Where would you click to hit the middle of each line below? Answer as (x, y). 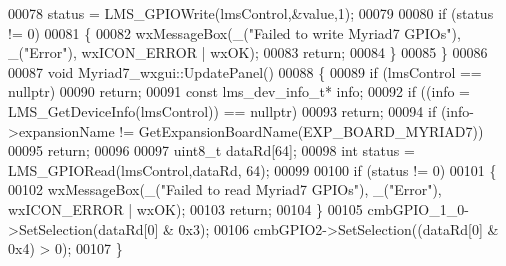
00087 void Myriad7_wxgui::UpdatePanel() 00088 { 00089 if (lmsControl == (245, 71)
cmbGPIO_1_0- (418, 208)
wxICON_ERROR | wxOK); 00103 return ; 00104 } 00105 (185, 208)
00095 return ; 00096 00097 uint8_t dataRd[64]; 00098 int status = (211, 150)
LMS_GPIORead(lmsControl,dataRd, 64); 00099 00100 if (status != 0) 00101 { (252, 169)
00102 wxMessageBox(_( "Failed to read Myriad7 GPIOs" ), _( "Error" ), (225, 189)
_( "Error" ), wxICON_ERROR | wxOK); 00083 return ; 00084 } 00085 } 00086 (248, 52)
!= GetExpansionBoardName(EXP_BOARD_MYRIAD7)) (301, 130)
